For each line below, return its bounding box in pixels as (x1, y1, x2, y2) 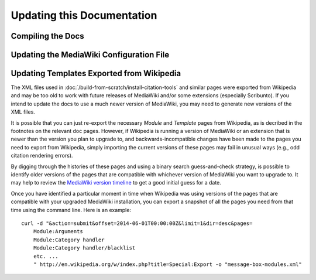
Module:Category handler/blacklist (33, 245, 136, 251)
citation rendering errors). (11, 152, 73, 159)
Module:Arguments (33, 228, 83, 235)
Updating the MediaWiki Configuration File (11, 50, 170, 60)
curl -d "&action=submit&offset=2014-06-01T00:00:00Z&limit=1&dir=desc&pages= (21, 220, 253, 227)
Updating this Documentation (11, 9, 157, 22)
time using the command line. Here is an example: (11, 206, 132, 213)
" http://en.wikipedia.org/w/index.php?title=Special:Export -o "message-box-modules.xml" (33, 261, 303, 268)
